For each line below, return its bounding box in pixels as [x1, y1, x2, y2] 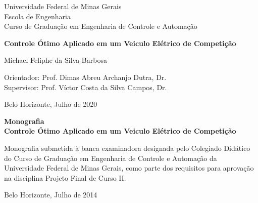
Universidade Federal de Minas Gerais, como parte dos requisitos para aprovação [4, 163, 254, 173]
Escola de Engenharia [4, 11, 71, 21]
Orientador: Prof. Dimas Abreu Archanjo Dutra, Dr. [4, 71, 167, 82]
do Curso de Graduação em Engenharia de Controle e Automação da [4, 152, 217, 163]
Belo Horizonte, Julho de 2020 [4, 99, 97, 109]
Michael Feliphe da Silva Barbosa [4, 55, 107, 65]
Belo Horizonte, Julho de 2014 [4, 189, 97, 200]
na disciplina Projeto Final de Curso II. [4, 172, 126, 183]
